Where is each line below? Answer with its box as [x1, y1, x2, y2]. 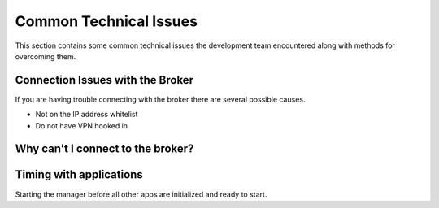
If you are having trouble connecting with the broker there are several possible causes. [15, 94, 306, 104]
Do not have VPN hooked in [35, 120, 128, 130]
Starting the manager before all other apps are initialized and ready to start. [15, 189, 267, 199]
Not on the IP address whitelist [35, 110, 138, 119]
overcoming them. [15, 51, 76, 61]
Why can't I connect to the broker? [15, 142, 194, 156]
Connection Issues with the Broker [15, 73, 194, 87]
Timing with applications [15, 167, 144, 182]
